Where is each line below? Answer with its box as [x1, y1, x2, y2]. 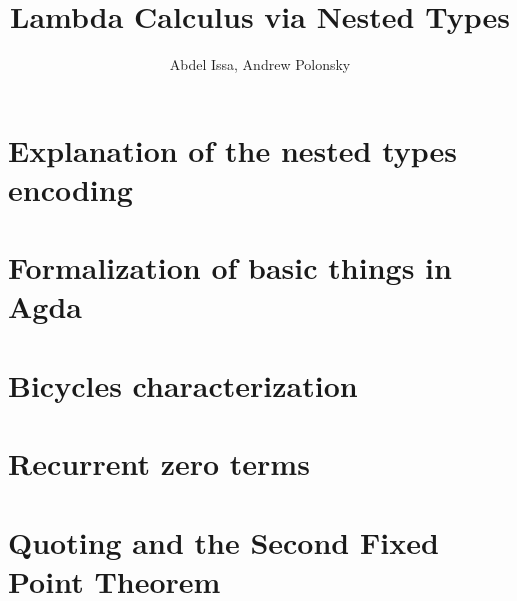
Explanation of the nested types [8, 129, 458, 170]
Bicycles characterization [8, 364, 358, 405]
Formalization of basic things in [8, 247, 452, 288]
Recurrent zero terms [8, 443, 310, 484]
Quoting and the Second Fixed [8, 521, 439, 562]
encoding [8, 168, 133, 209]
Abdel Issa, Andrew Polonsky [169, 54, 351, 75]
